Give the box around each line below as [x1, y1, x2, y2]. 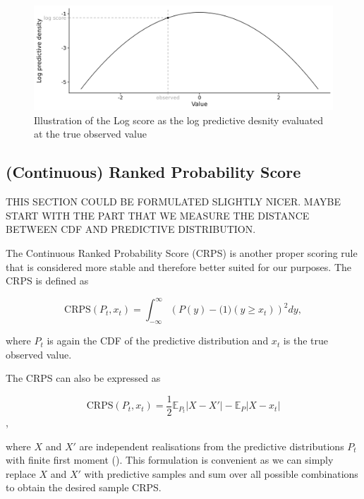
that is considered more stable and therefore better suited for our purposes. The [6, 259, 351, 274]
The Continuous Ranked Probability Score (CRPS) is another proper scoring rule [6, 246, 358, 260]
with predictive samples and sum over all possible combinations [84, 466, 358, 481]
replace [6, 466, 36, 481]
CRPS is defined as [6, 273, 89, 288]
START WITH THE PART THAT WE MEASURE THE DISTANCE [6, 208, 310, 222]
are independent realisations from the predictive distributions [79, 438, 344, 453]
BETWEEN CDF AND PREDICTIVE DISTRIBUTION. [6, 222, 256, 236]
